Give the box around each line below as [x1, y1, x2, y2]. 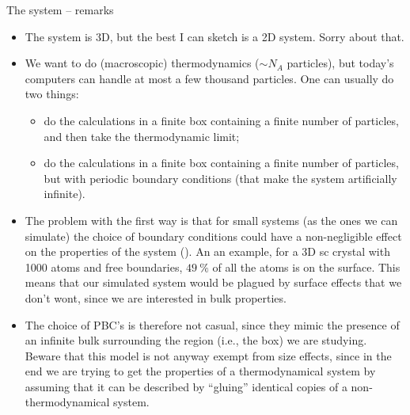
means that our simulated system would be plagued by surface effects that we [25, 274, 402, 291]
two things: [25, 86, 79, 102]
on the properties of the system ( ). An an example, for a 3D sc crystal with [25, 243, 390, 260]
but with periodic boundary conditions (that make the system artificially [44, 169, 397, 186]
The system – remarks [6, 2, 114, 17]
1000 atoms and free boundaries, [25, 258, 183, 275]
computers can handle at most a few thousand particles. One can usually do [25, 70, 394, 86]
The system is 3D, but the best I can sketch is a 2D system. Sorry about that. [25, 28, 404, 44]
